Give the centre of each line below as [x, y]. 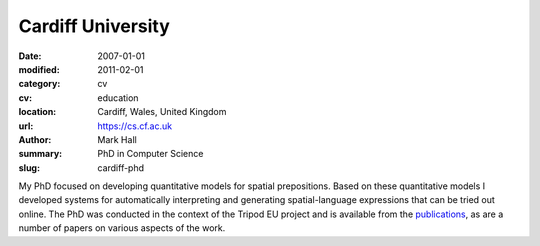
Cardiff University [94, 26]
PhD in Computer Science [150, 154]
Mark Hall [117, 139]
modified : [39, 69]
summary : [40, 154]
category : [39, 84]
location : [37, 112]
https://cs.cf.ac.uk [135, 126]
